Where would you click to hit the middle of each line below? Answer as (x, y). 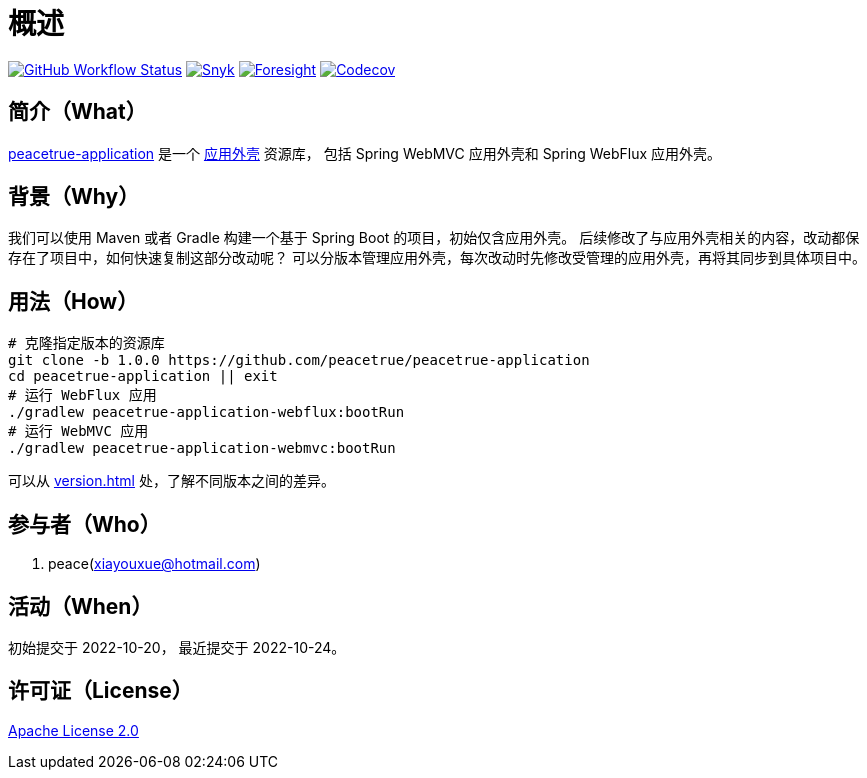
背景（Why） (74, 197)
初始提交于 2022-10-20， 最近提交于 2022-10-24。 (177, 647)
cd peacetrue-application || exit (143, 376)
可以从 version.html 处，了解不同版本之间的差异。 (171, 481)
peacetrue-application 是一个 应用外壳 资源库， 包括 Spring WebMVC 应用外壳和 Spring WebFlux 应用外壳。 (365, 153)
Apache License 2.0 (73, 730)
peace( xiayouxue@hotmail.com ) (154, 564)
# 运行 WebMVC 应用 (78, 431)
